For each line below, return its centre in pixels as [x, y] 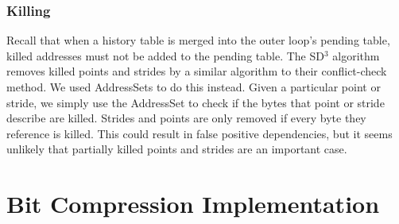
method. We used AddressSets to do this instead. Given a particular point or [194, 87]
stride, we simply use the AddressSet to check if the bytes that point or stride [196, 102]
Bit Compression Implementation [193, 204]
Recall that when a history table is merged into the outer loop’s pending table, [198, 40]
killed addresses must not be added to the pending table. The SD [165, 55]
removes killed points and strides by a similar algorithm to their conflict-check [197, 71]
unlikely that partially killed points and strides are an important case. [177, 149]
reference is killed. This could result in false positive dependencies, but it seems [199, 133]
